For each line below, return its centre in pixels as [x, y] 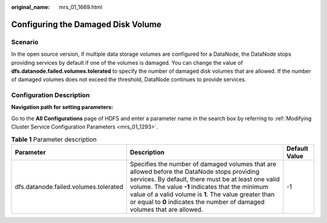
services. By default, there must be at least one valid [205, 179]
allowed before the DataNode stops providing [195, 171]
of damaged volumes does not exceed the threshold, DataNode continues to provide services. [129, 79]
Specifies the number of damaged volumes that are [203, 164]
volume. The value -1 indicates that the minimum [199, 187]
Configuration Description [51, 95]
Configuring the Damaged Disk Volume [86, 24]
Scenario [25, 42]
